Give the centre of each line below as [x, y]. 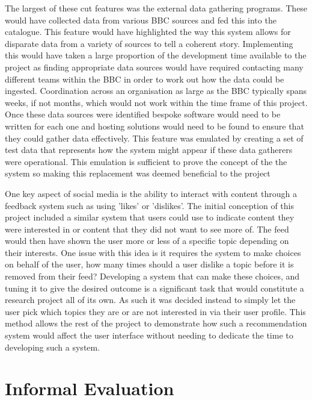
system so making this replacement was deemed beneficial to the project [138, 173]
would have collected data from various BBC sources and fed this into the [141, 20]
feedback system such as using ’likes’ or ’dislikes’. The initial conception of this [149, 205]
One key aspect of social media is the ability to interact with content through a [151, 193]
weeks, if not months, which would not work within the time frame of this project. [156, 102]
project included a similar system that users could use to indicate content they [150, 217]
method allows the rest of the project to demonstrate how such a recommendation [156, 323]
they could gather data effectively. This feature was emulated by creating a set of [154, 138]
